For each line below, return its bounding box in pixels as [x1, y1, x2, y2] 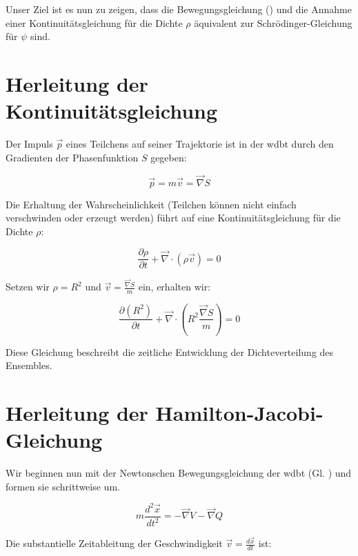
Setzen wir [6, 279, 50, 294]
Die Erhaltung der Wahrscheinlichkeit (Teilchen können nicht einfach [6, 197, 297, 211]
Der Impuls [6, 137, 53, 151]
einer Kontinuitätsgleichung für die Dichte [6, 15, 183, 30]
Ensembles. [6, 358, 52, 373]
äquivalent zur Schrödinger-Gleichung [194, 15, 352, 30]
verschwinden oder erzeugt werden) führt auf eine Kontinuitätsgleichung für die [6, 210, 341, 225]
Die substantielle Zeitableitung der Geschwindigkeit [6, 536, 223, 550]
